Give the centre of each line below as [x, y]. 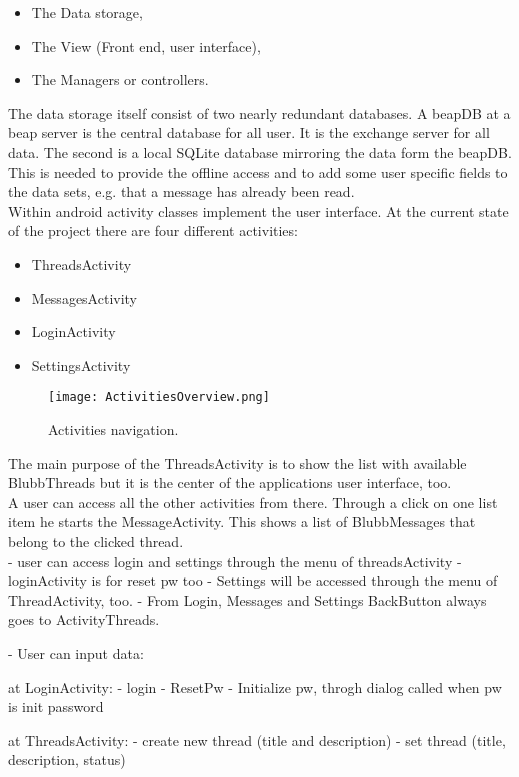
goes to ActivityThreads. [84, 619]
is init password [56, 706]
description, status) [67, 759]
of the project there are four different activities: [153, 230]
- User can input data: [76, 652]
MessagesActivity [84, 297]
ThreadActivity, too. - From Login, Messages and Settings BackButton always [247, 599]
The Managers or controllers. [120, 79]
